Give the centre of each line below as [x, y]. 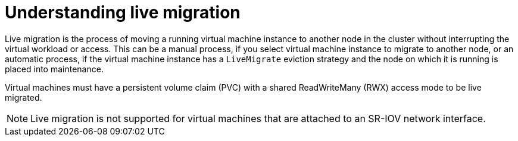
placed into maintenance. [54, 69]
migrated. [24, 97]
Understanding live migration [123, 12]
